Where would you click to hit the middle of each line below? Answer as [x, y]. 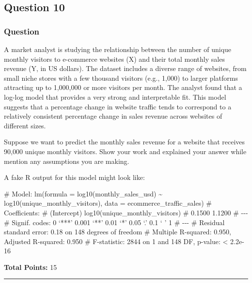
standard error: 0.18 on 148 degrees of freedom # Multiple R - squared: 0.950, [118, 232]
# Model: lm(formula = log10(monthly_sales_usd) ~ [83, 193]
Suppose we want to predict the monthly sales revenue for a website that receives [125, 142]
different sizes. [25, 125]
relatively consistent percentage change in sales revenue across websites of [113, 116]
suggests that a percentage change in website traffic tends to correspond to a [118, 106]
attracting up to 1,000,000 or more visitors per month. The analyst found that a [123, 87]
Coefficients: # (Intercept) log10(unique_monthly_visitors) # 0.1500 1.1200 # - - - [126, 212]
